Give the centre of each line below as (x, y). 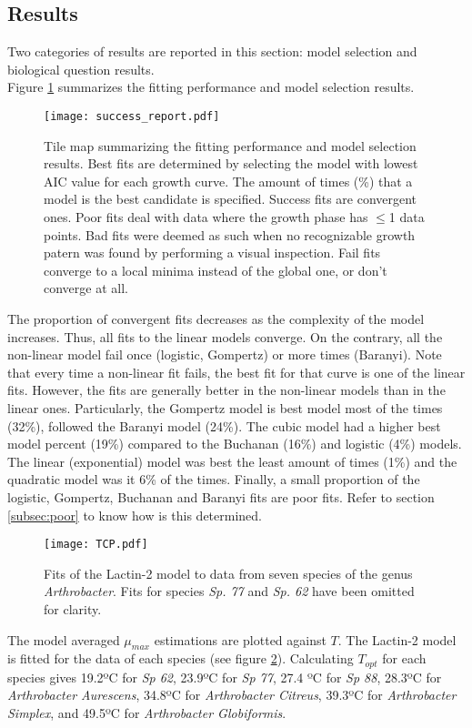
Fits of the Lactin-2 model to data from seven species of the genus (228, 573)
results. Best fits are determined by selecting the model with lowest (231, 163)
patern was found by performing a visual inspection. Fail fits (212, 253)
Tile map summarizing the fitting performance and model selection (230, 145)
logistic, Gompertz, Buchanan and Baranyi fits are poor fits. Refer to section (221, 496)
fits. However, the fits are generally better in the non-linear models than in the (226, 390)
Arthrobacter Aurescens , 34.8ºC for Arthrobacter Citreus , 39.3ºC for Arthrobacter (232, 695)
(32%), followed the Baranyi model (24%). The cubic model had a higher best (224, 425)
